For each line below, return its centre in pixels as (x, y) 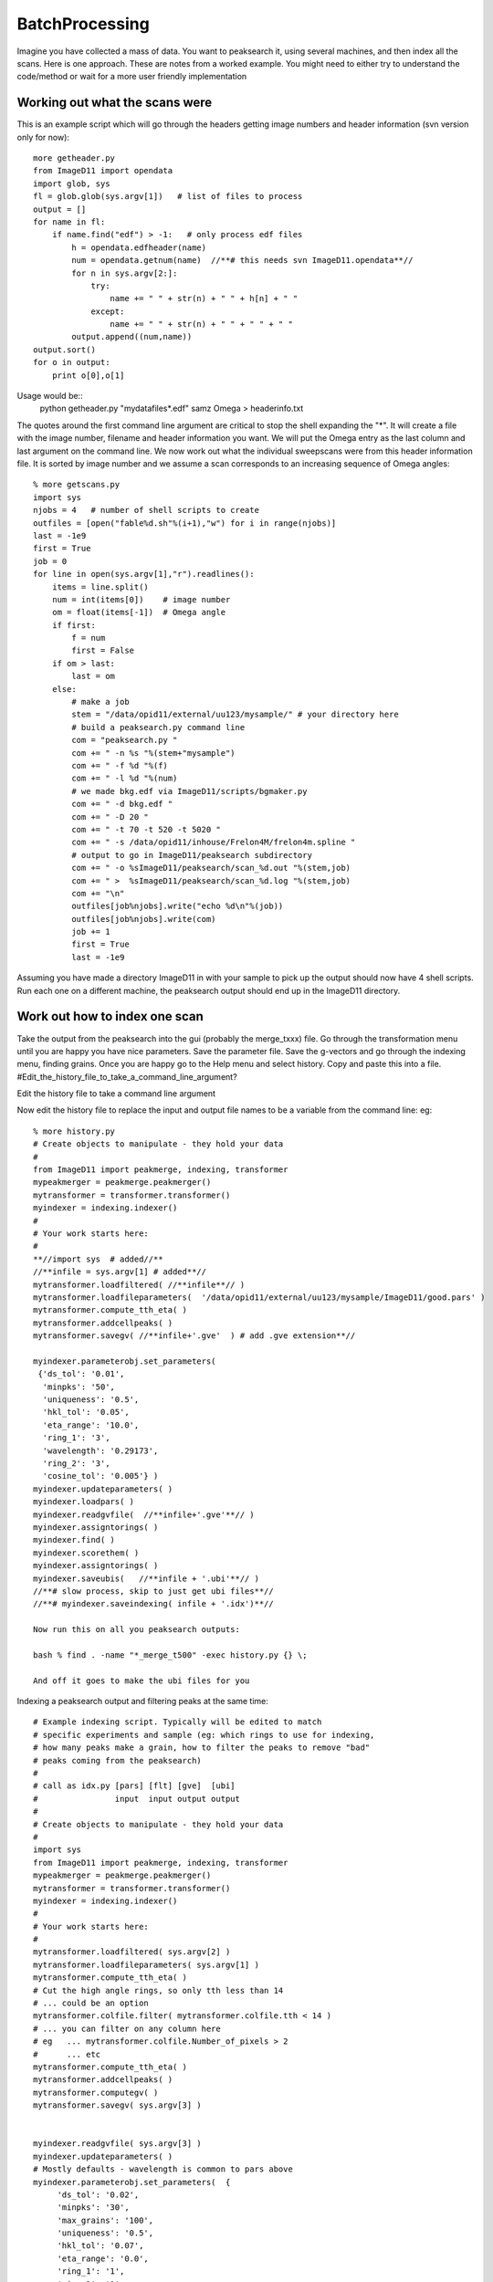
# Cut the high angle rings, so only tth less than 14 (158, 1990)
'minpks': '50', (79, 1387)
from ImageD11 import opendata (103, 171)
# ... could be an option (91, 2003)
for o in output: (72, 362)
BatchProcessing (83, 24)
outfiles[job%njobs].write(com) (144, 919)
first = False (103, 651)
